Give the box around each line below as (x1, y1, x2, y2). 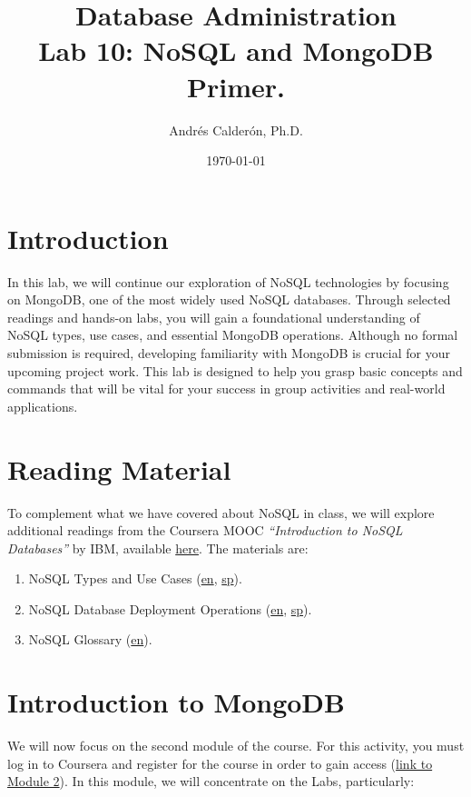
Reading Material (7, 450, 231, 487)
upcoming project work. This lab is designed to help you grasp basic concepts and (7, 361, 463, 380)
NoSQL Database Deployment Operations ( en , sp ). (28, 599, 312, 618)
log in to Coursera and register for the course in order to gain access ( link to (7, 753, 433, 772)
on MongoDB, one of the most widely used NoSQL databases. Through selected (7, 290, 451, 309)
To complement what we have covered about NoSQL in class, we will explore (7, 503, 435, 522)
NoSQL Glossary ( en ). (28, 630, 152, 649)
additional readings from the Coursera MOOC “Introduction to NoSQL (7, 521, 403, 540)
